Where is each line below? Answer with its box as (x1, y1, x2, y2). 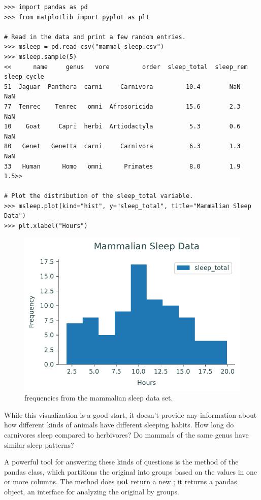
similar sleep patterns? (4, 439, 74, 450)
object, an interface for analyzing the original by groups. (4, 486, 179, 496)
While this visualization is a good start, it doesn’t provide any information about (4, 409, 257, 420)
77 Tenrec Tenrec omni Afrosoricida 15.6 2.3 (4, 103, 241, 110)
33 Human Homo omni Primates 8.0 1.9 (4, 162, 241, 170)
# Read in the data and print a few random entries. (4, 33, 186, 41)
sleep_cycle (4, 73, 44, 81)
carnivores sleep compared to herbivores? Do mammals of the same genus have (4, 429, 249, 440)
